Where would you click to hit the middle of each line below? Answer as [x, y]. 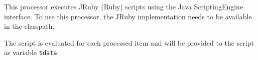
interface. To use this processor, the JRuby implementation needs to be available [128, 16]
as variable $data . [32, 52]
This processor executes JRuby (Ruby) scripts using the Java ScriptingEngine [124, 6]
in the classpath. [29, 26]
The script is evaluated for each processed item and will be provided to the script [129, 42]
